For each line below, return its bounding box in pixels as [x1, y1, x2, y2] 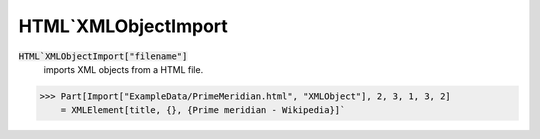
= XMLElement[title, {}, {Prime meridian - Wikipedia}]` [60, 105, 346, 116]
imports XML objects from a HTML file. [43, 63, 204, 75]
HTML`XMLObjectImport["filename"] [18, 50, 188, 62]
